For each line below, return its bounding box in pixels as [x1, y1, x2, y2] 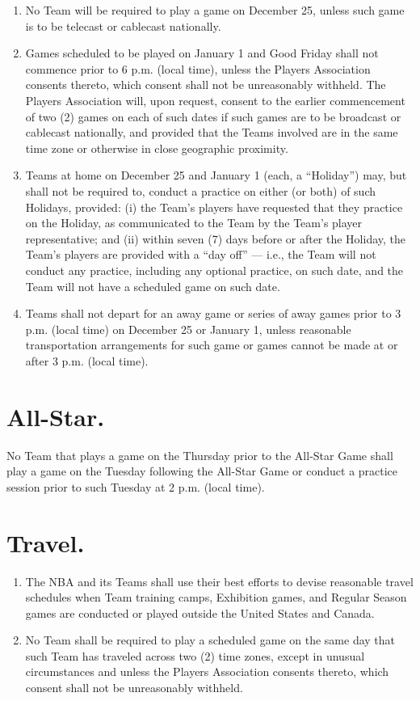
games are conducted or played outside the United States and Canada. [25, 604, 375, 621]
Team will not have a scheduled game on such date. [25, 277, 280, 294]
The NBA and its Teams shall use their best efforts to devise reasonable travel [25, 572, 414, 589]
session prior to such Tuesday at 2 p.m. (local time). [6, 478, 265, 495]
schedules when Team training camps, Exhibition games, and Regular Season [25, 589, 407, 606]
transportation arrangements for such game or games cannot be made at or [25, 336, 398, 353]
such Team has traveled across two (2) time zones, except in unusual [25, 647, 365, 664]
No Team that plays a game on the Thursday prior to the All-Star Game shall [6, 446, 393, 463]
